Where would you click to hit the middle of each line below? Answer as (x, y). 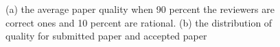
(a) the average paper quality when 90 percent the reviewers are (140, 9)
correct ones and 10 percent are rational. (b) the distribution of (139, 22)
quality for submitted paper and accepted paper (106, 36)
